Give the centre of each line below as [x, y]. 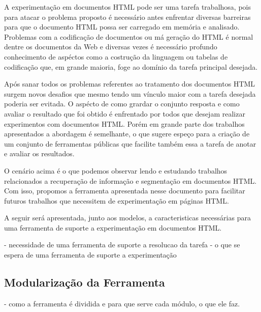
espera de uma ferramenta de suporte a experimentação [90, 255]
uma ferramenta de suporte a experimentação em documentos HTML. [113, 227]
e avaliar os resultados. [39, 153]
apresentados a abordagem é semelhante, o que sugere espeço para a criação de [127, 134]
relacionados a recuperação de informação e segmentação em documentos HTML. [130, 180]
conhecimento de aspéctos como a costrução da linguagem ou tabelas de [116, 56]
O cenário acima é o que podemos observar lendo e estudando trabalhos [116, 170]
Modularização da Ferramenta [85, 282]
